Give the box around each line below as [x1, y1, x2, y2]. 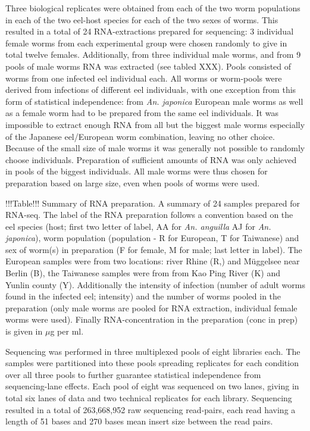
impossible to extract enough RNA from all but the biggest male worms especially [5, 118, 305, 130]
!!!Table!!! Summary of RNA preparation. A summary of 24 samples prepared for [5, 196, 300, 209]
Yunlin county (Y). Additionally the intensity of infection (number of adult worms [5, 278, 305, 291]
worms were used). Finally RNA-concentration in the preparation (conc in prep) [5, 313, 298, 326]
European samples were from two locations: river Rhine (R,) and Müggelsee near [5, 255, 300, 267]
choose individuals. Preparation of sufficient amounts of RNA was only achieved [5, 153, 297, 165]
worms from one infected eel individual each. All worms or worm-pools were [5, 71, 282, 84]
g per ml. [50, 325, 84, 338]
